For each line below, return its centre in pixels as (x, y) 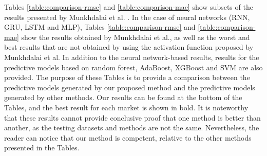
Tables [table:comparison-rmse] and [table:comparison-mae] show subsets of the (129, 7)
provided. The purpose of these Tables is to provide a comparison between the (127, 77)
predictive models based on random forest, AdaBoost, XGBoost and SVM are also (133, 67)
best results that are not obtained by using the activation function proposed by (129, 47)
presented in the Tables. (42, 148)
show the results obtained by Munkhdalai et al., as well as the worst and (136, 37)
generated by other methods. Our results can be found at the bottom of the (123, 97)
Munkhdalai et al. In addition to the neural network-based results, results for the (132, 57)
